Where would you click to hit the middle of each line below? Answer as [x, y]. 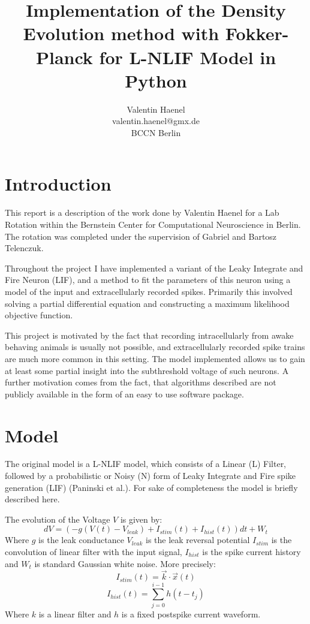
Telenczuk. [24, 248]
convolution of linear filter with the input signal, [94, 551]
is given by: [141, 519]
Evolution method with [121, 33]
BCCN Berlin [156, 132]
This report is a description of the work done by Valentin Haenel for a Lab [142, 212]
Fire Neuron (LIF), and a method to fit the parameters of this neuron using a [148, 280]
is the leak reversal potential [198, 540]
